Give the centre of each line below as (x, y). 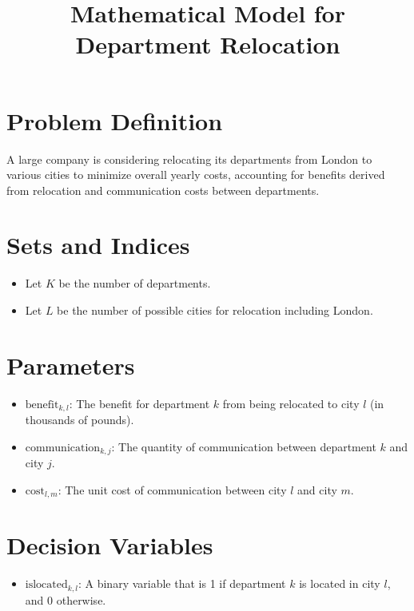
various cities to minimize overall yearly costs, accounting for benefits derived (196, 175)
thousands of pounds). (80, 420)
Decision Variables (110, 545)
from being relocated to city (291, 403)
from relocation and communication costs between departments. (163, 190)
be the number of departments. (135, 283)
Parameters (71, 365)
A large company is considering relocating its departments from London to (189, 159)
